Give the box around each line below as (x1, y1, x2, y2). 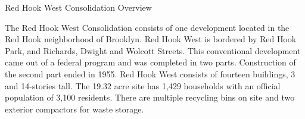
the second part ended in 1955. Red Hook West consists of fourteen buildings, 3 (5, 67, 295, 80)
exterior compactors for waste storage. (5, 102, 144, 115)
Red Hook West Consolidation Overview (5, 1, 152, 13)
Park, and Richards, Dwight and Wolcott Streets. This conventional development (5, 44, 301, 57)
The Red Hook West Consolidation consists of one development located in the (5, 21, 290, 33)
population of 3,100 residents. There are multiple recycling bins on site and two (5, 91, 295, 104)
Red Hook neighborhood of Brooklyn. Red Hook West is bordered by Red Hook (5, 33, 297, 45)
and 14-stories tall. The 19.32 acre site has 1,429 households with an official (5, 79, 281, 92)
